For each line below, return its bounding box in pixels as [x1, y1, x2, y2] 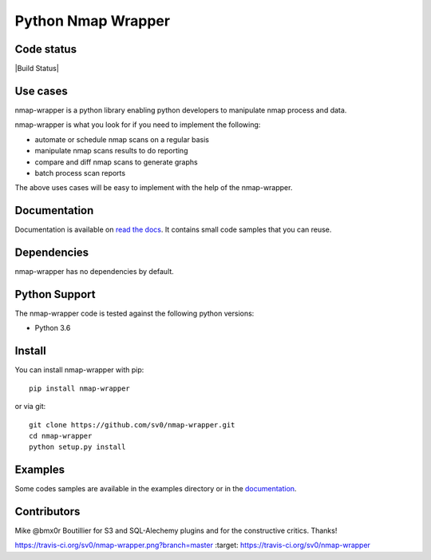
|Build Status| [14, 64, 59, 73]
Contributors [14, 505, 81, 518]
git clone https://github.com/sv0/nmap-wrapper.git [29, 420, 235, 429]
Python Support [14, 288, 96, 301]
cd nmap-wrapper [29, 431, 93, 440]
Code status [14, 42, 77, 56]
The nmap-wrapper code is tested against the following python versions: [14, 308, 255, 319]
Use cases [14, 84, 68, 97]
